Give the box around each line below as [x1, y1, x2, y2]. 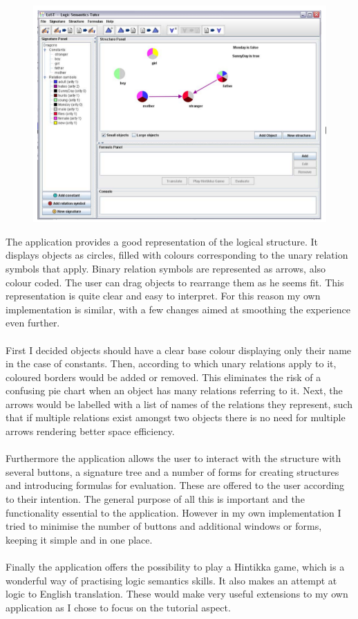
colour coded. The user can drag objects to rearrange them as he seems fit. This [6, 275, 344, 289]
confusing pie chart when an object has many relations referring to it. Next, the [6, 383, 343, 398]
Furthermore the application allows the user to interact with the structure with [6, 451, 341, 465]
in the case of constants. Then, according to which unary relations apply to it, [6, 356, 337, 371]
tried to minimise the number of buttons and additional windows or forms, [6, 519, 322, 533]
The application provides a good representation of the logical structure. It [6, 234, 318, 248]
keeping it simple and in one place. [6, 532, 153, 546]
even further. [6, 315, 60, 330]
